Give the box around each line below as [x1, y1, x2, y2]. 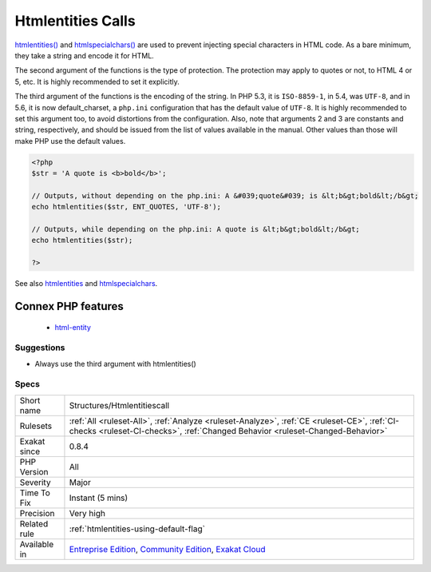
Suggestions [14, 342, 65, 353]
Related [19, 518, 49, 529]
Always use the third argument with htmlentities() [34, 359, 197, 368]
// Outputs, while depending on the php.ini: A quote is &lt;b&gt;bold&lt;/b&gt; [31, 224, 361, 233]
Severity [19, 476, 51, 487]
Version [19, 466, 49, 477]
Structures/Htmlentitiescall [69, 399, 170, 411]
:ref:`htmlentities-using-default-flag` [69, 523, 205, 534]
